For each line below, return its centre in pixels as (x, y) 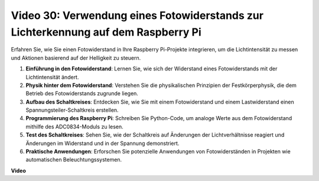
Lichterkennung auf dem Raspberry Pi (106, 32)
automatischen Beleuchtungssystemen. (74, 160)
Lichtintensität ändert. (52, 77)
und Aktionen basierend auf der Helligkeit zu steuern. (76, 58)
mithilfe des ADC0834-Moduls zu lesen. (74, 127)
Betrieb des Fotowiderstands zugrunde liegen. (82, 93)
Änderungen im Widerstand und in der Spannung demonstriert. (102, 143)
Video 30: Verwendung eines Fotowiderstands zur (137, 15)
